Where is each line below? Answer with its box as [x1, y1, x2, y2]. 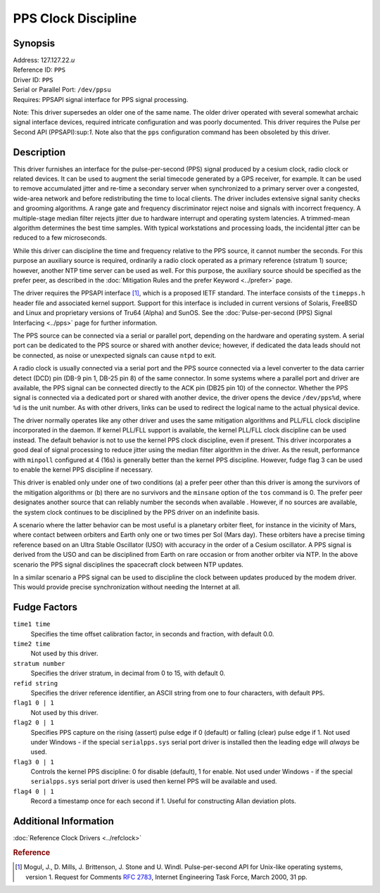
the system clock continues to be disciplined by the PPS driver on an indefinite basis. [13, 508, 260, 516]
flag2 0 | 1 [13, 719, 54, 727]
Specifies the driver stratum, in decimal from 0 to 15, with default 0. [30, 669, 225, 678]
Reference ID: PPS [13, 65, 66, 74]
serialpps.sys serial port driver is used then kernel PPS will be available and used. [30, 777, 277, 785]
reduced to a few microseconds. [13, 233, 107, 242]
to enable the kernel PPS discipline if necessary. [13, 465, 153, 474]
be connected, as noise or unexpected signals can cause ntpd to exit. [13, 351, 217, 359]
